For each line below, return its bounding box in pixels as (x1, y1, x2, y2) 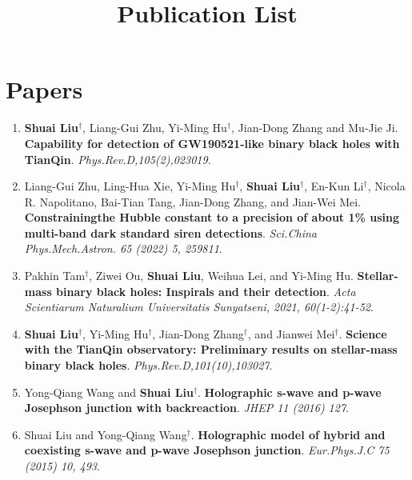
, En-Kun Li (304, 178, 364, 194)
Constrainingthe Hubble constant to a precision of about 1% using (24, 209, 400, 226)
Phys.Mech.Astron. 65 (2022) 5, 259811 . (24, 240, 222, 257)
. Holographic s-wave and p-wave (198, 383, 382, 400)
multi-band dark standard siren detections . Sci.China (24, 224, 317, 241)
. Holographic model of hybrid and (190, 426, 386, 442)
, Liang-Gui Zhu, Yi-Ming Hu (82, 119, 227, 136)
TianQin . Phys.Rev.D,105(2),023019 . (24, 150, 211, 167)
